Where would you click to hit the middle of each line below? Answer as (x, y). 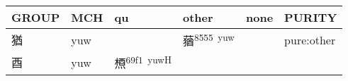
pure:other (310, 39)
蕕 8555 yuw (208, 40)
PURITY (311, 17)
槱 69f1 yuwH (143, 62)
